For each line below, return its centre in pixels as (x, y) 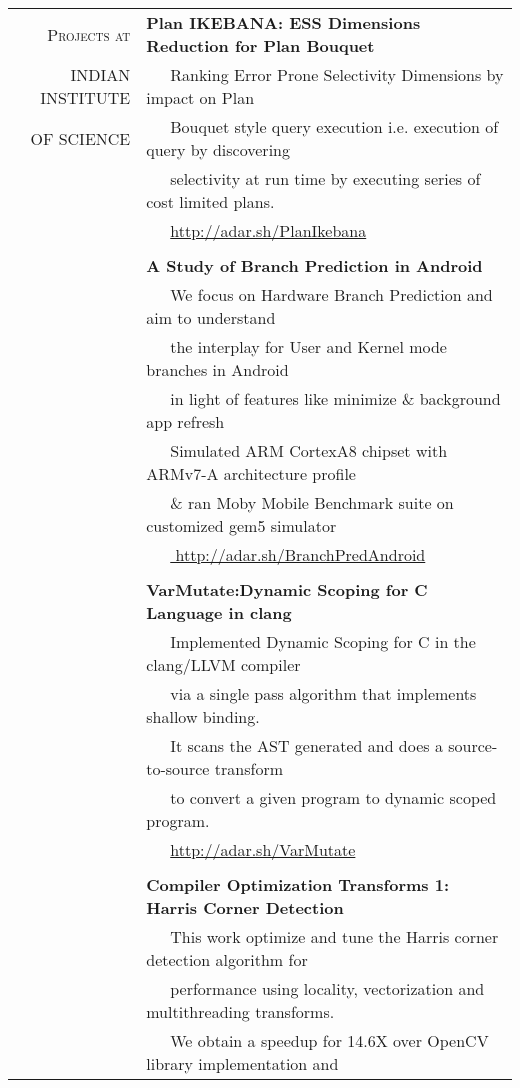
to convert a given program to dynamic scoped (333, 797)
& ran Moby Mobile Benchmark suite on (312, 502)
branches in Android (217, 369)
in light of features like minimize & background (335, 398)
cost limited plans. (210, 201)
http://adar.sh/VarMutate (263, 849)
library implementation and (242, 1063)
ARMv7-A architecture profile (251, 473)
